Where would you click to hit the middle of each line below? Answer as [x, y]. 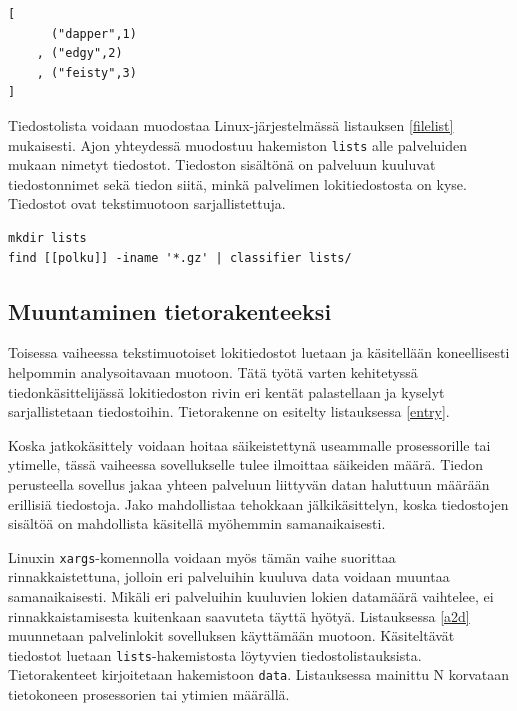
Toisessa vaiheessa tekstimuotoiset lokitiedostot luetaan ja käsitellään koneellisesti [259, 352]
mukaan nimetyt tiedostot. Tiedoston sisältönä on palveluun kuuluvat [222, 164]
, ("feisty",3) [86, 72]
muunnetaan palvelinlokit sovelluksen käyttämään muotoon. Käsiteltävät [231, 635]
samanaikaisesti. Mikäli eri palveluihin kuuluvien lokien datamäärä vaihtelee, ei [251, 595]
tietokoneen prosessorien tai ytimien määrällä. [149, 694]
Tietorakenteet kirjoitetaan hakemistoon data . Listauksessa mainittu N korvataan [259, 674]
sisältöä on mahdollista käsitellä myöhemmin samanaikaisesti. [197, 523]
